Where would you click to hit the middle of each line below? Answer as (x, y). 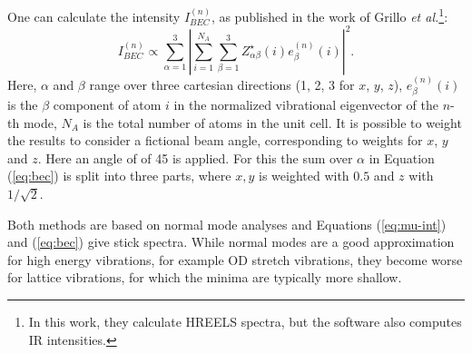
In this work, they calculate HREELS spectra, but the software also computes (245, 321)
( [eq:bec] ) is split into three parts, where (119, 176)
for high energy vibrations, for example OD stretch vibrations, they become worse (235, 259)
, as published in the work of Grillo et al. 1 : (329, 15)
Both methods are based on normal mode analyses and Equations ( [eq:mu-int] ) (227, 224)
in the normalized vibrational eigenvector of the (306, 104)
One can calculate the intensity (94, 16)
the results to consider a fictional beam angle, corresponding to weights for (215, 140)
